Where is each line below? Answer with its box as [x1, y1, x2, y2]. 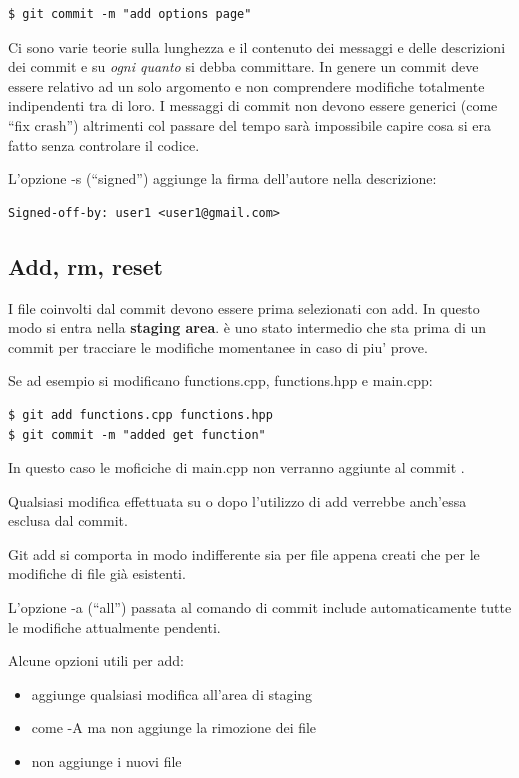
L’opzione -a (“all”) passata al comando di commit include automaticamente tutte [8, 597, 512, 618]
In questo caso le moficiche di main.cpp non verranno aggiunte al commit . [8, 457, 465, 478]
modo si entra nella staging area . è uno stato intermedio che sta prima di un [8, 317, 487, 338]
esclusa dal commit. [8, 510, 128, 531]
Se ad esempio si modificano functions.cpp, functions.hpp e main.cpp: [8, 370, 433, 391]
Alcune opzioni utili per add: [8, 650, 184, 671]
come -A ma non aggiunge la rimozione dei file [31, 717, 317, 738]
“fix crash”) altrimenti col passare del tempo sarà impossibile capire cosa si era [8, 114, 492, 135]
